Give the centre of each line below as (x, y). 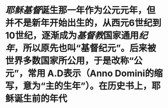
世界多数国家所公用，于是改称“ (70, 61)
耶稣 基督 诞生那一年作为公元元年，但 (80, 10)
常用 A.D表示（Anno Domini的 (91, 73)
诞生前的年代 (41, 99)
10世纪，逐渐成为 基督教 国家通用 (72, 36)
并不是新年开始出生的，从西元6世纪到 (83, 23)
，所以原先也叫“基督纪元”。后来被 (85, 48)
